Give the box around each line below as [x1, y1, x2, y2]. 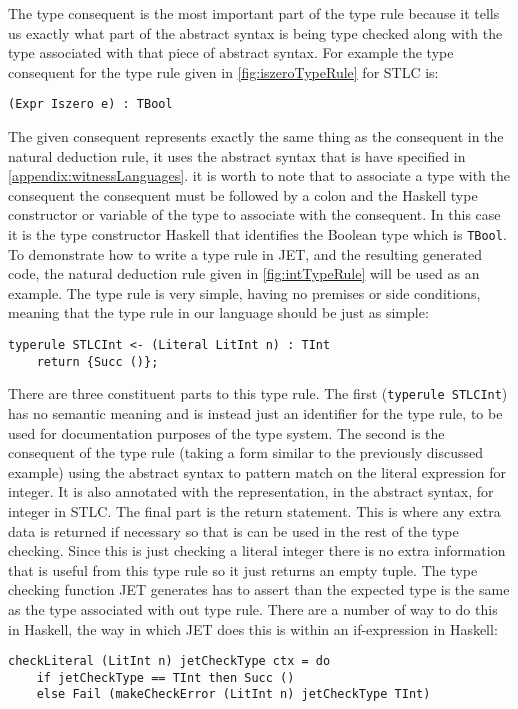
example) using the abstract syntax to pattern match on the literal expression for [8, 461, 506, 482]
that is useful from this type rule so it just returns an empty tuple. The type [8, 559, 478, 580]
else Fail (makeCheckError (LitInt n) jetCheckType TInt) [36, 687, 431, 702]
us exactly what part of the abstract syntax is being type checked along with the [8, 22, 503, 43]
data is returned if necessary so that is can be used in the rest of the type [8, 520, 459, 541]
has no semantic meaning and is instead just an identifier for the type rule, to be [8, 403, 503, 423]
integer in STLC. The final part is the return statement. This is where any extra [8, 500, 501, 521]
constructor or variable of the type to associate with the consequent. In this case [8, 204, 501, 225]
